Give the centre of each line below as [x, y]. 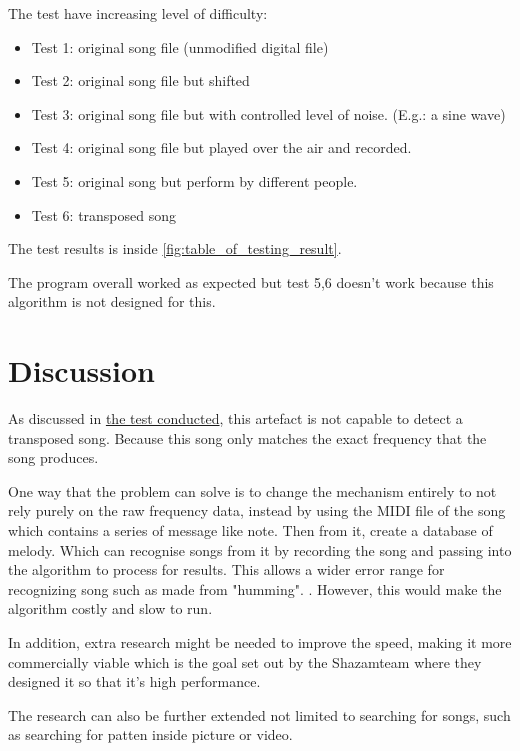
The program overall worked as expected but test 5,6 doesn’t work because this [251, 281]
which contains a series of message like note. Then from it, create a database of [250, 530]
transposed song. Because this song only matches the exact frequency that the [247, 437]
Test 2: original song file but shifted [140, 80]
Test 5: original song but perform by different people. [194, 180]
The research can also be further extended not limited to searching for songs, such [259, 714]
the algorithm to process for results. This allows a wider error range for [226, 569]
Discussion [81, 370]
